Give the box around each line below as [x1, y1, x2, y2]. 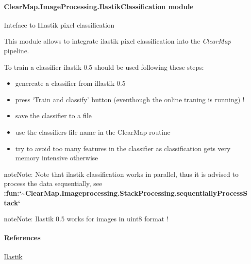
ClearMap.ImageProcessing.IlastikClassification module [4, 1, 194, 11]
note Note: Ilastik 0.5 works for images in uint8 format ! [4, 214, 168, 224]
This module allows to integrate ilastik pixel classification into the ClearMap [4, 36, 232, 46]
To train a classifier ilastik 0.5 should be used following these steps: [4, 62, 204, 72]
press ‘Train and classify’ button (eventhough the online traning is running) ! [15, 94, 245, 104]
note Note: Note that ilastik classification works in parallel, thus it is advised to [4, 169, 239, 179]
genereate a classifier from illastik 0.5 [15, 78, 126, 88]
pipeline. [4, 45, 29, 55]
